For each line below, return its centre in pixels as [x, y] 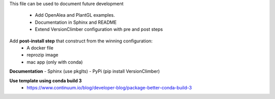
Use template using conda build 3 [46, 80]
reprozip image [43, 55]
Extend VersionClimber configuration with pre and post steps [99, 29]
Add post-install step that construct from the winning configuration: [81, 41]
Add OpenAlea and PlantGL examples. [75, 15]
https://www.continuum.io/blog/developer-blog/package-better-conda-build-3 [109, 87]
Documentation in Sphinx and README [76, 22]
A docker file [40, 47]
